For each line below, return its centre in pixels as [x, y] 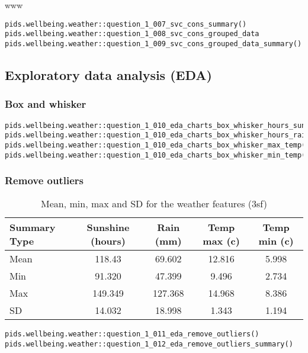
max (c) [221, 241]
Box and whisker [46, 104]
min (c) [276, 241]
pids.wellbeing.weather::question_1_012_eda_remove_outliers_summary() [149, 344]
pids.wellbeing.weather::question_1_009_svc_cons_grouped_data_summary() [153, 44]
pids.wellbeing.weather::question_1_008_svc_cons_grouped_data [132, 34]
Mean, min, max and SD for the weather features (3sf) [154, 204]
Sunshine [108, 227]
